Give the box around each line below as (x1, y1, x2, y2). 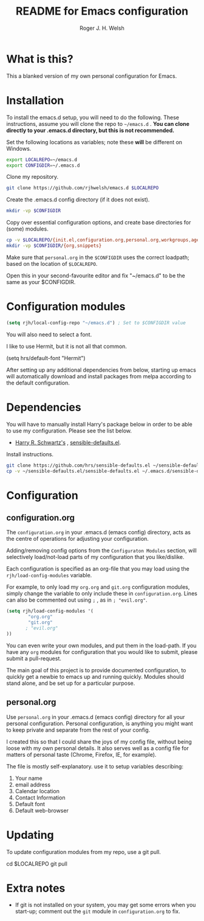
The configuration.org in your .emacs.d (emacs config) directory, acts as (6, 529, 191, 536)
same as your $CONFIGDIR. (6, 278, 76, 285)
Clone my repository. (6, 173, 59, 181)
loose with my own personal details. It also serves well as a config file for (6, 744, 189, 752)
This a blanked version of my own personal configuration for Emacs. (6, 72, 177, 80)
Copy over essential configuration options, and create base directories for (6, 219, 191, 226)
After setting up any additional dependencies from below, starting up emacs (6, 366, 196, 374)
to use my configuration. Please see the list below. (6, 427, 132, 434)
